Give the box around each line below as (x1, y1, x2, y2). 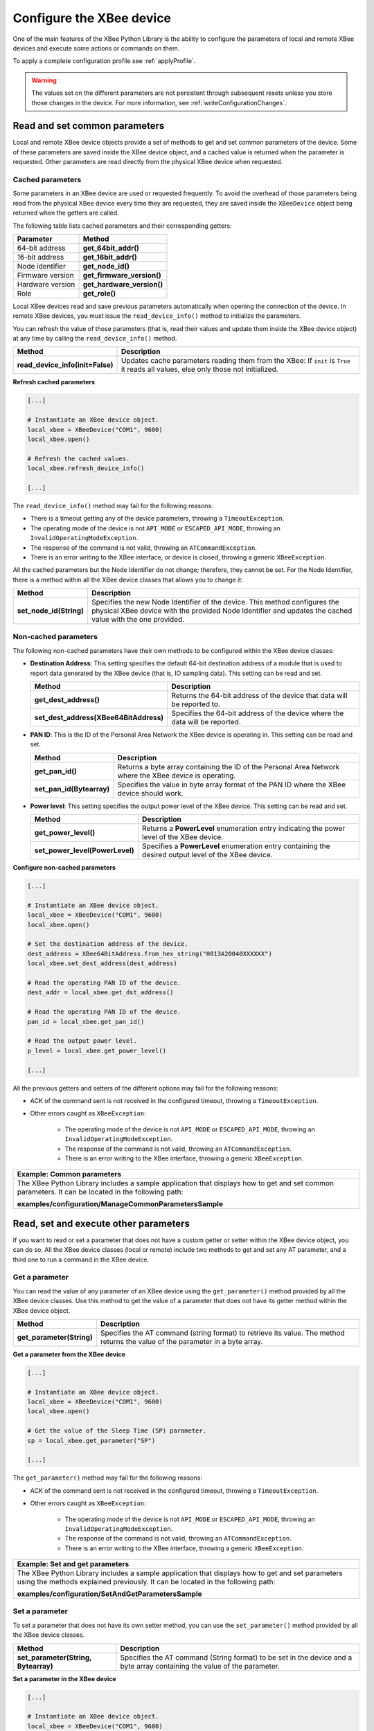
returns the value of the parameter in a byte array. (100, 1336, 263, 1346)
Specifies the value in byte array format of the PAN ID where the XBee (117, 780, 346, 789)
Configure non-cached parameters (12, 863, 116, 872)
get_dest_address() (34, 694, 100, 704)
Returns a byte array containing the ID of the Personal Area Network (117, 762, 340, 771)
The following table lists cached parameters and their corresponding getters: (12, 222, 232, 230)
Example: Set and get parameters (17, 1559, 130, 1569)
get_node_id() (82, 261, 130, 271)
